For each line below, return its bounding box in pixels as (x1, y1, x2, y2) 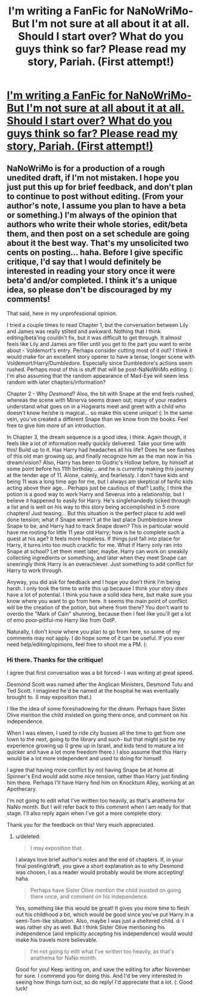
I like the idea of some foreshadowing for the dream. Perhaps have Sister (7, 705, 187, 712)
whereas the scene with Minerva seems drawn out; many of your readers (7, 396, 187, 403)
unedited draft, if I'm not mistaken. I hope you (7, 172, 180, 183)
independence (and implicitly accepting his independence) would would (15, 930, 193, 937)
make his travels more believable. (15, 937, 98, 944)
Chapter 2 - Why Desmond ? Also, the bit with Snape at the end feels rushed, (7, 390, 195, 397)
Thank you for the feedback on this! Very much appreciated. (7, 821, 155, 828)
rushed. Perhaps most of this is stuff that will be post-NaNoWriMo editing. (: (7, 366, 193, 373)
